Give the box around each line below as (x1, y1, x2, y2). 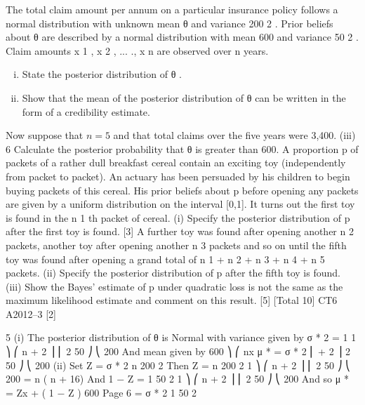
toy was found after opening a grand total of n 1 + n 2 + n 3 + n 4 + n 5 (6, 251, 325, 266)
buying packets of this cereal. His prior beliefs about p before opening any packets (6, 182, 359, 197)
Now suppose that (6, 128, 84, 142)
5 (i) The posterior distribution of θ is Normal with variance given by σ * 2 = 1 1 (6, 330, 357, 345)
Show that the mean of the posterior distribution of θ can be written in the (22, 90, 346, 105)
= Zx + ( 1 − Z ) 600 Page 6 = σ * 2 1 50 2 (6, 385, 197, 399)
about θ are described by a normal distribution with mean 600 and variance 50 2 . (6, 29, 359, 44)
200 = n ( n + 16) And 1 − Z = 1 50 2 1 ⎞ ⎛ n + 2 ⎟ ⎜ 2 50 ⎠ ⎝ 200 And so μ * (6, 371, 349, 386)
